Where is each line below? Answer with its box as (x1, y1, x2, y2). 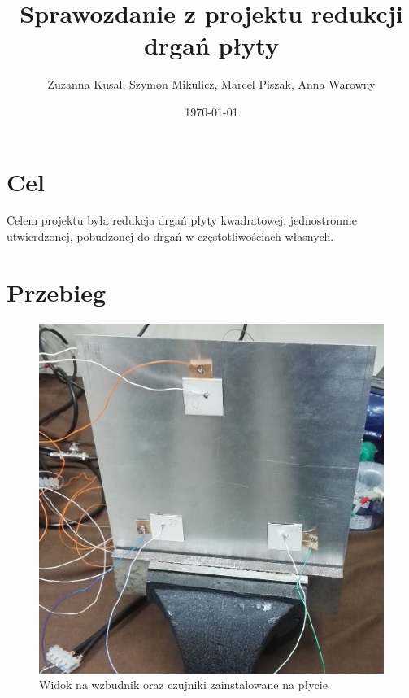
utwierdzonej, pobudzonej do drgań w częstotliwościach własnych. (7, 228, 334, 245)
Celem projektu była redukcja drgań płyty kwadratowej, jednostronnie (7, 212, 357, 229)
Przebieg (7, 275, 107, 308)
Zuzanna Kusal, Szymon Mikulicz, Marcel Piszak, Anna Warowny (47, 76, 376, 93)
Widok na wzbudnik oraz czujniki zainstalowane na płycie (39, 676, 328, 693)
